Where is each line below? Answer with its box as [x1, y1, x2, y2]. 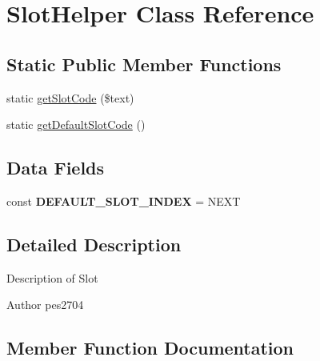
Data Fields [6, 155, 105, 180]
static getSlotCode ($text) [6, 89, 134, 106]
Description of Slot [6, 269, 98, 286]
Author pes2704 [6, 296, 84, 313]
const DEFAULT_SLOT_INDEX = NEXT [6, 192, 241, 209]
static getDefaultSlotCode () [6, 116, 146, 133]
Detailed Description [6, 231, 182, 256]
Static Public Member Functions [6, 51, 282, 76]
